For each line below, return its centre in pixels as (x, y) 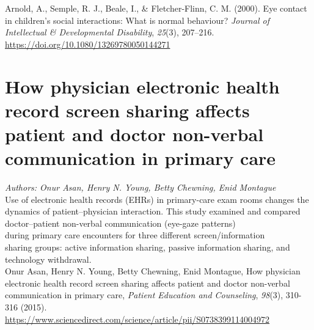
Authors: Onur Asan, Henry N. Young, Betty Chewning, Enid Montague (141, 187)
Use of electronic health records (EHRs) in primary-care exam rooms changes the (157, 199)
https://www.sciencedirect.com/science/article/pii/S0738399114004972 (137, 319)
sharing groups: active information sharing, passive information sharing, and (148, 247)
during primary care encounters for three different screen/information (135, 235)
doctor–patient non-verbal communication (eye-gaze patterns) (120, 223)
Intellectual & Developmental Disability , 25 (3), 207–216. (110, 32)
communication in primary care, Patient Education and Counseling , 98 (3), (144, 295)
